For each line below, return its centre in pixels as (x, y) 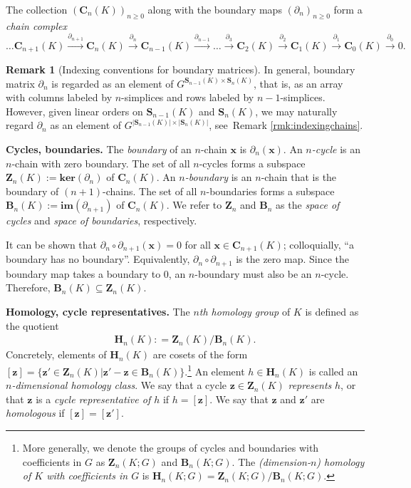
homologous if (35, 413)
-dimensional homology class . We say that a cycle (119, 385)
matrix (20, 83)
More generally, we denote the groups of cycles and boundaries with (171, 447)
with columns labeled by (59, 97)
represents (310, 385)
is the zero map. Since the (292, 259)
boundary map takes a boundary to (83, 273)
